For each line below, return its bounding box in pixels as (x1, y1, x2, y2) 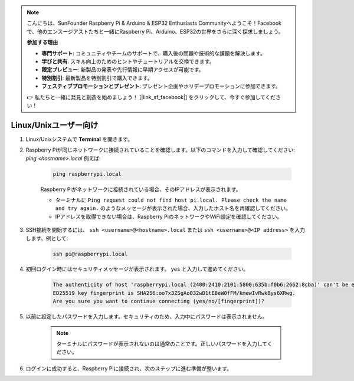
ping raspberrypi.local (53, 170, 122, 177)
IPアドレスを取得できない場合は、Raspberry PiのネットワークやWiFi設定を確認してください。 (55, 213, 283, 220)
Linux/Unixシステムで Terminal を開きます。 (25, 136, 133, 143)
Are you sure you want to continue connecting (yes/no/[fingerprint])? (53, 298, 265, 305)
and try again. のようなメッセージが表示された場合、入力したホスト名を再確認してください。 (55, 205, 291, 212)
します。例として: (25, 235, 68, 242)
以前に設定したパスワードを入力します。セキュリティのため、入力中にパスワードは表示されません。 (25, 313, 268, 320)
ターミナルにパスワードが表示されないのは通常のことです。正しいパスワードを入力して (56, 340, 268, 347)
